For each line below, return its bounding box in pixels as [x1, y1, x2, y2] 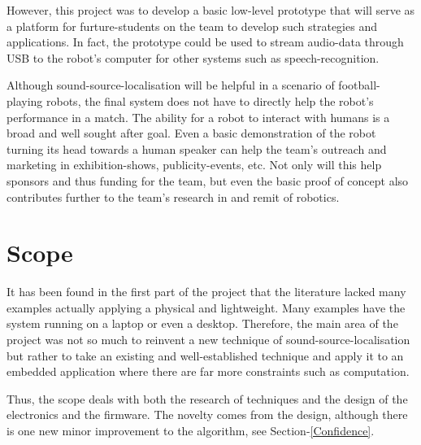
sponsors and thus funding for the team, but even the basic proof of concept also [7, 172, 409, 189]
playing [7, 92, 43, 109]
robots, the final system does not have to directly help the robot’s [46, 92, 374, 109]
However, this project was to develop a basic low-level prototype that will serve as [7, 2, 415, 18]
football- [338, 76, 380, 94]
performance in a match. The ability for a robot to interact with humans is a [7, 108, 390, 125]
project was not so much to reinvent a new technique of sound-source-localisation [7, 331, 410, 348]
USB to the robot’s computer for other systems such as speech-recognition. [7, 49, 380, 66]
